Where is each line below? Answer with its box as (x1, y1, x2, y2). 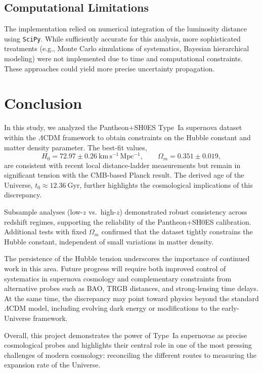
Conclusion (4, 93, 82, 113)
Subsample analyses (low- (4, 206, 83, 217)
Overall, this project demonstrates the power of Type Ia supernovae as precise (4, 329, 247, 340)
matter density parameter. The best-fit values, (4, 142, 147, 152)
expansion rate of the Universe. (4, 359, 101, 370)
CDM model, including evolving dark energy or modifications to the (9, 303, 220, 313)
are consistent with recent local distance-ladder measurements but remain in (4, 159, 241, 170)
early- (222, 303, 240, 313)
